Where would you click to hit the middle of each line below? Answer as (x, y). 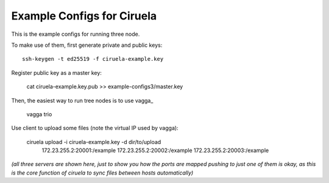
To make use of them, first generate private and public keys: (87, 45)
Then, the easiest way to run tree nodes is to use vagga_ (82, 100)
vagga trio (39, 114)
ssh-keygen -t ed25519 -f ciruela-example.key (93, 59)
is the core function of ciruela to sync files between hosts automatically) (102, 173)
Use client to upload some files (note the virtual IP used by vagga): (95, 128)
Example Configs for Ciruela (84, 16)
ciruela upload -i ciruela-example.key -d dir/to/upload (94, 142)
